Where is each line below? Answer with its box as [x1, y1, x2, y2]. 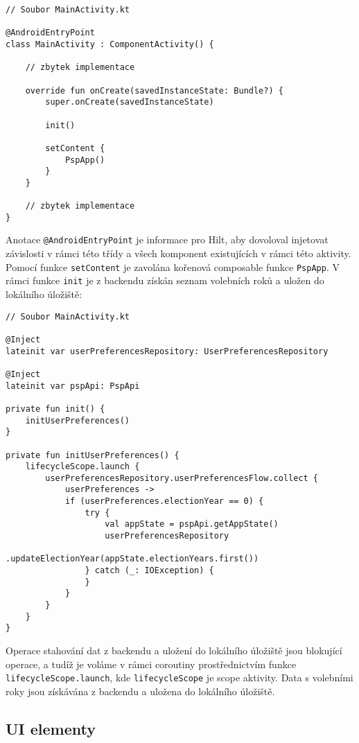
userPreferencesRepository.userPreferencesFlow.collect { [45, 473, 319, 483]
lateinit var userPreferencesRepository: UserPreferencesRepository [6, 346, 329, 356]
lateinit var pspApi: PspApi [6, 381, 140, 391]
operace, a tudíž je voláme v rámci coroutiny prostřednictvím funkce [6, 656, 297, 671]
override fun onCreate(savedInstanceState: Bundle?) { [25, 85, 283, 96]
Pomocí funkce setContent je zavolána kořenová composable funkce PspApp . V [6, 259, 340, 274]
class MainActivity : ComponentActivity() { [6, 39, 214, 49]
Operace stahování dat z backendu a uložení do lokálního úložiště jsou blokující [6, 643, 342, 657]
